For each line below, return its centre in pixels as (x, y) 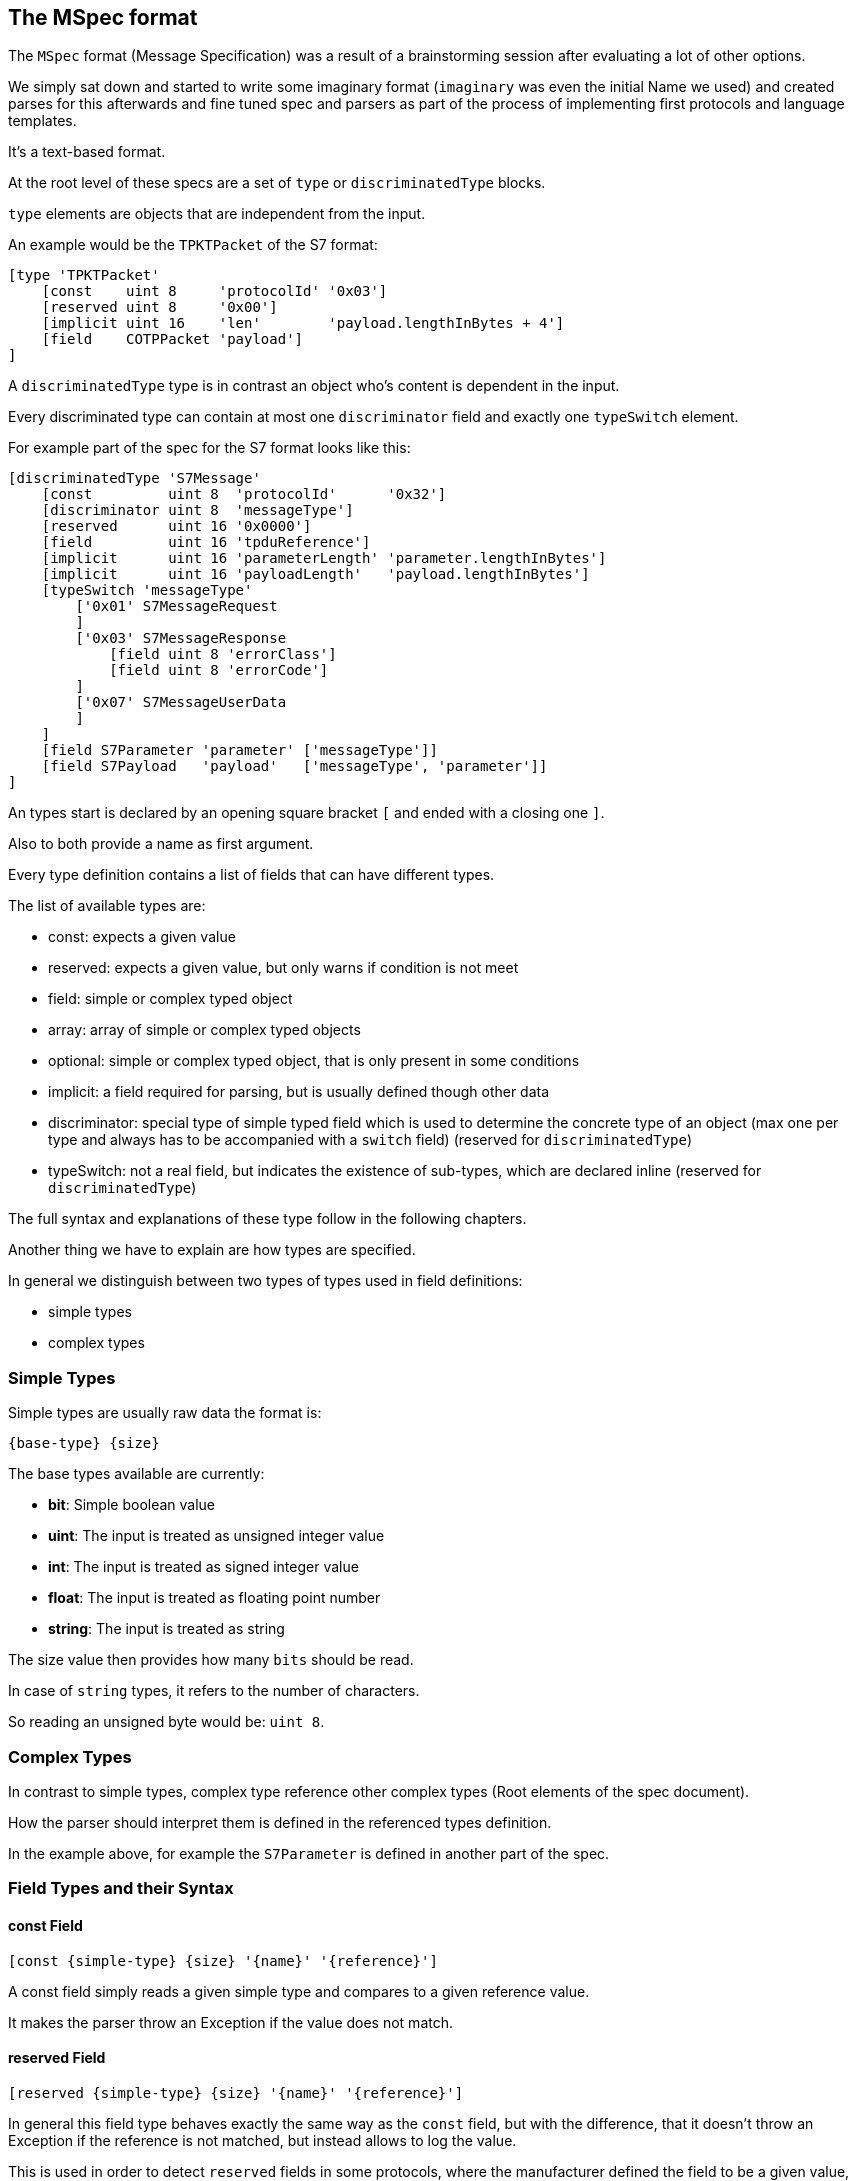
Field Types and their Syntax (121, 1888)
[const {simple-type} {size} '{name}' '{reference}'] (223, 1960)
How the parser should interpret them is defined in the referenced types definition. (280, 1822)
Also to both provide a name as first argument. (161, 844)
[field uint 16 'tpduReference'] (206, 542)
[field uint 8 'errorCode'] (219, 670)
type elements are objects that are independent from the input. (217, 214)
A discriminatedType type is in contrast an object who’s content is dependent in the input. (314, 386)
